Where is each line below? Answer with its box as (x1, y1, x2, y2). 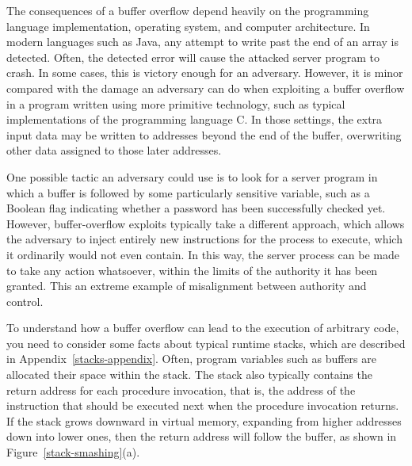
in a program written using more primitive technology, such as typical (6, 95, 345, 112)
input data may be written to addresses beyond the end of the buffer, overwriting (6, 126, 402, 143)
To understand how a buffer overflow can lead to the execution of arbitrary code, (6, 319, 399, 336)
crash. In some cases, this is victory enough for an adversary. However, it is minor (6, 64, 403, 81)
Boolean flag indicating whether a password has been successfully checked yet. (6, 200, 386, 216)
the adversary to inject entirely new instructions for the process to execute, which (6, 231, 402, 247)
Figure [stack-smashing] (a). (6, 444, 140, 460)
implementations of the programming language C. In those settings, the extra (6, 111, 383, 128)
